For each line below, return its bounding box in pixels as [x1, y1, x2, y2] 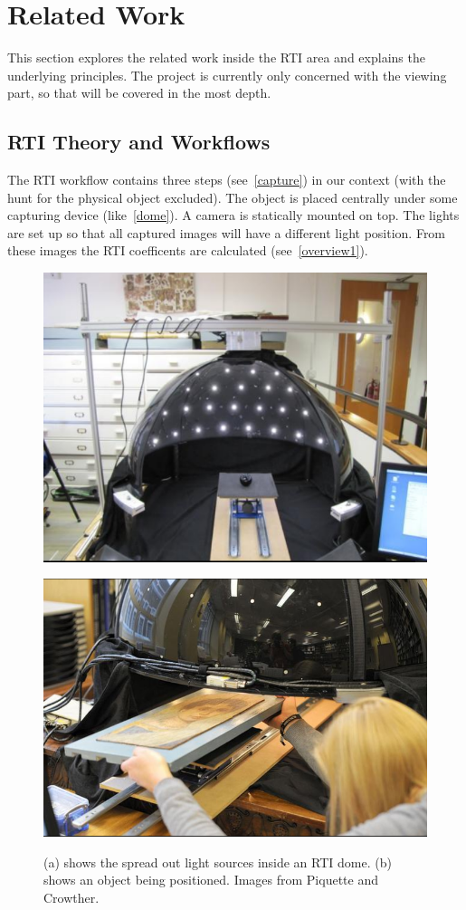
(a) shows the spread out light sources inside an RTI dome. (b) [43, 852, 392, 871]
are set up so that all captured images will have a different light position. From [7, 223, 446, 242]
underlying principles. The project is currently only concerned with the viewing [7, 65, 447, 84]
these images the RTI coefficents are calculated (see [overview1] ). [7, 241, 368, 260]
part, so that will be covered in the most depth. [7, 83, 271, 102]
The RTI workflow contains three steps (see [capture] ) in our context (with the [7, 170, 446, 189]
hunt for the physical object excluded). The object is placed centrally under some [7, 187, 458, 206]
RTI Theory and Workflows [7, 128, 271, 156]
